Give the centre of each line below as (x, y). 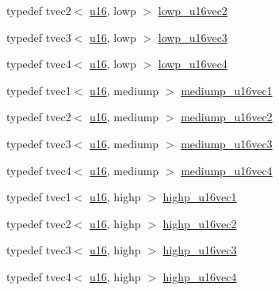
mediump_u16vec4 (227, 170)
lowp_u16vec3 (193, 37)
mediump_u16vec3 (227, 143)
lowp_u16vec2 (193, 10)
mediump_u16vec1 (227, 90)
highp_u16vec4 (200, 276)
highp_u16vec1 (200, 197)
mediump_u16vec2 (227, 117)
